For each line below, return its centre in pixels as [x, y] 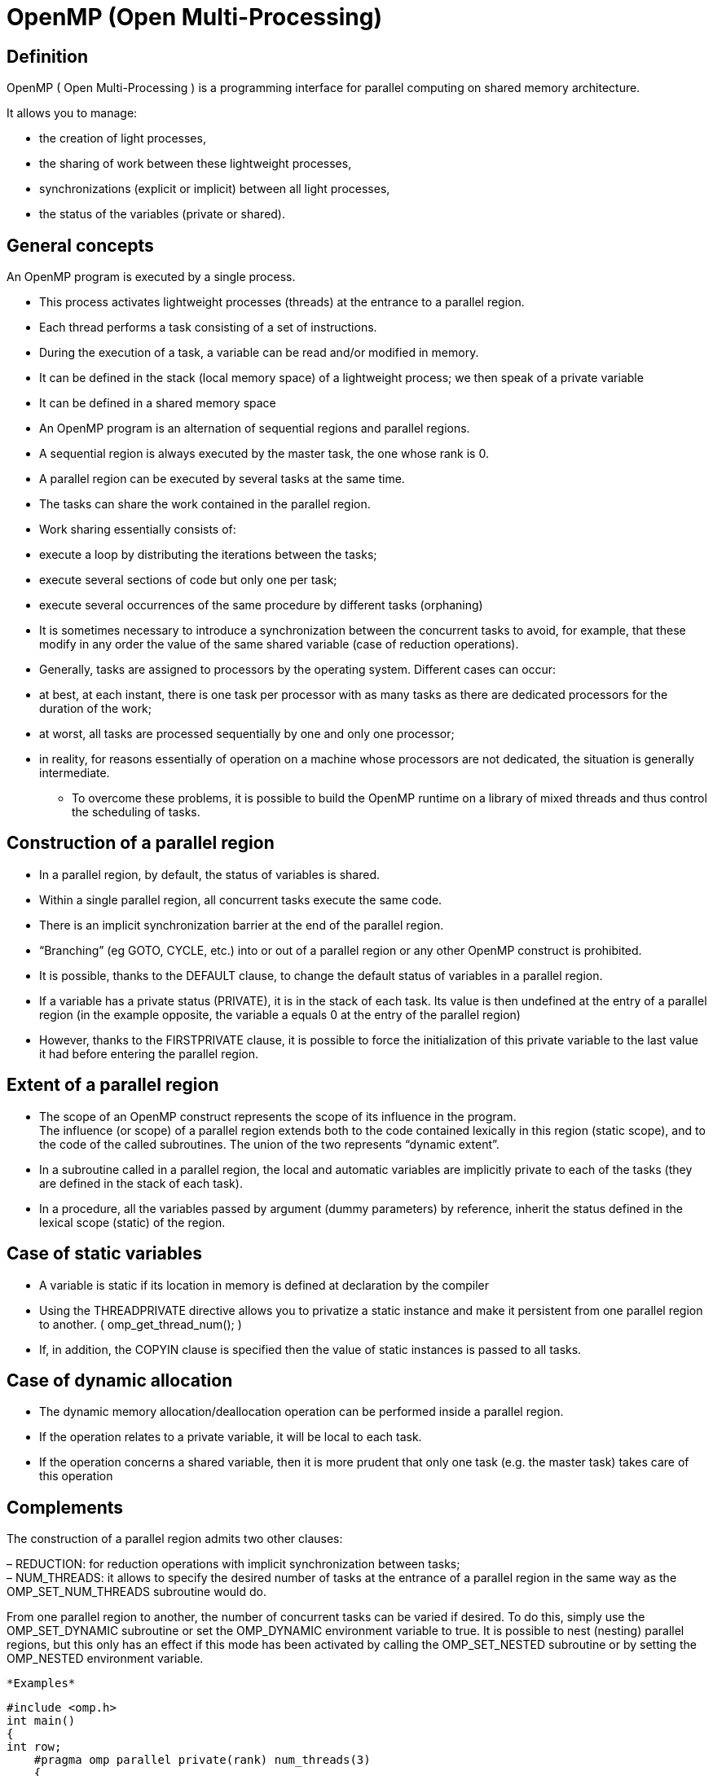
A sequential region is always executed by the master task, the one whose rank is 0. [264, 454]
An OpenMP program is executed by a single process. [151, 277]
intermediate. [75, 773]
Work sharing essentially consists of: [138, 530]
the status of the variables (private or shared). [163, 214]
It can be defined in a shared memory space [158, 403]
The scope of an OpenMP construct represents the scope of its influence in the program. [278, 1116]
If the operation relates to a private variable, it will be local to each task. [231, 1437]
